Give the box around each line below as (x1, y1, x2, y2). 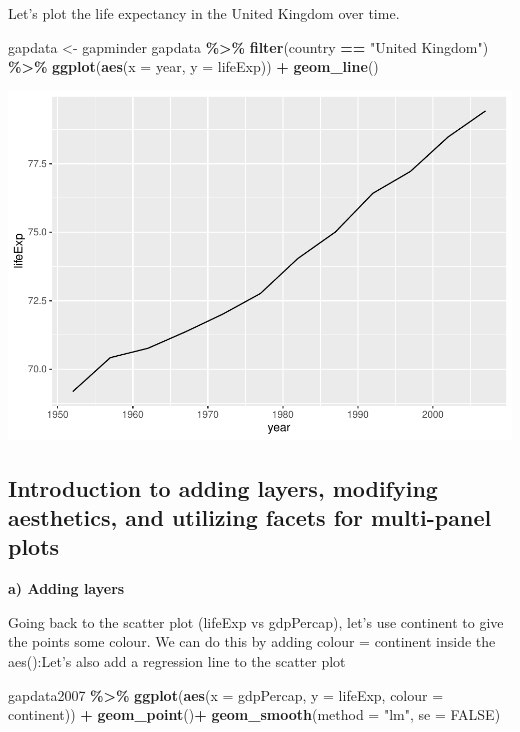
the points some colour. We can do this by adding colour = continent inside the (8, 631, 496, 652)
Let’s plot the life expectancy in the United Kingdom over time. (8, 3, 400, 23)
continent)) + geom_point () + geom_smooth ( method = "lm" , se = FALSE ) (8, 704, 501, 725)
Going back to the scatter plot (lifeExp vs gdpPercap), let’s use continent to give (8, 611, 504, 632)
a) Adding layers (8, 578, 125, 599)
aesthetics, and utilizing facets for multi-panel (8, 502, 492, 533)
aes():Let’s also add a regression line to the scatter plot (8, 651, 346, 672)
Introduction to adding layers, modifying (8, 472, 438, 503)
